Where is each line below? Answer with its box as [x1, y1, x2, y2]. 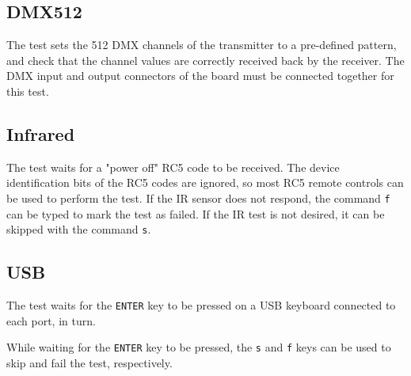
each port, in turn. [6, 312, 96, 329]
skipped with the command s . [6, 221, 151, 237]
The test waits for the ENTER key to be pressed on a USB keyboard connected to [6, 297, 396, 313]
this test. [6, 82, 49, 99]
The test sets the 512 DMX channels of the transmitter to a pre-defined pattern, [6, 36, 397, 53]
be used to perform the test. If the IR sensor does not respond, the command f [6, 189, 390, 206]
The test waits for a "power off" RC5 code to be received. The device [6, 158, 340, 175]
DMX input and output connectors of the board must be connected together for [6, 67, 394, 84]
